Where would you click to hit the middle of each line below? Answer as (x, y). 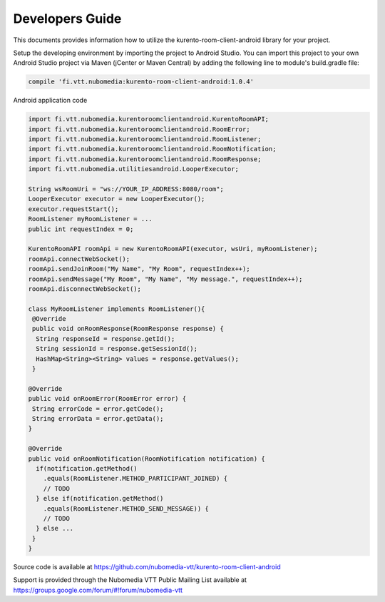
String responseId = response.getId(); (106, 338)
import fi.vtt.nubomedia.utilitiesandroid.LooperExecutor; (133, 169)
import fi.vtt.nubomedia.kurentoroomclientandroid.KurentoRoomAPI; (149, 119)
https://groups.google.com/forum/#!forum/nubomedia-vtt (98, 590)
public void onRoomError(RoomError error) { (107, 399)
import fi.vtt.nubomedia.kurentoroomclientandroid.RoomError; (139, 129)
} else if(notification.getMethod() (100, 499)
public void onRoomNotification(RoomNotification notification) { (147, 459)
